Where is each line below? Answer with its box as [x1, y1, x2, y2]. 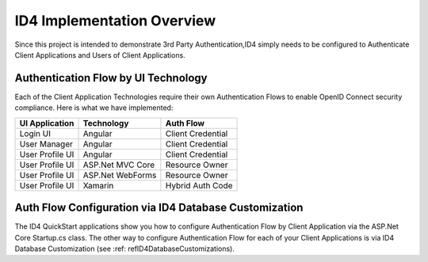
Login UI [19, 127, 52, 139]
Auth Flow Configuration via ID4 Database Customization [14, 201, 304, 215]
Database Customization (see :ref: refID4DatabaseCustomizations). [14, 244, 235, 253]
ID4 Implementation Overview [14, 12, 216, 29]
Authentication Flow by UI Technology [14, 71, 208, 85]
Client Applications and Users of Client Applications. [14, 50, 185, 59]
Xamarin [82, 180, 114, 191]
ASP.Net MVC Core [82, 159, 155, 170]
